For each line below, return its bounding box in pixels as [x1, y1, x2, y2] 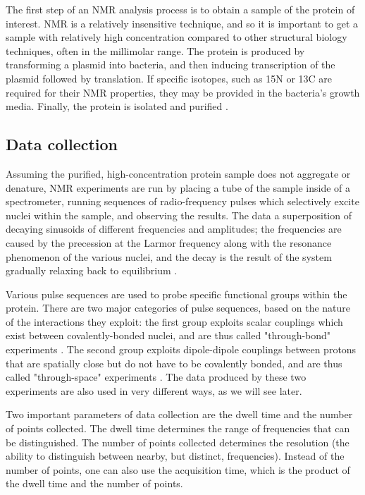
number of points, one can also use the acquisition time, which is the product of [6, 462, 350, 477]
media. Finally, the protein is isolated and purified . [6, 99, 228, 114]
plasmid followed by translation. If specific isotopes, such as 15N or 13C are [6, 71, 333, 85]
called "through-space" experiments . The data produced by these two [6, 369, 307, 384]
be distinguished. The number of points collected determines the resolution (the [6, 434, 349, 449]
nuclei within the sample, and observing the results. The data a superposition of [6, 207, 352, 222]
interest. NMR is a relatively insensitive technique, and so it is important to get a [6, 16, 359, 30]
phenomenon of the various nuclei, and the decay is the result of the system [6, 249, 332, 264]
